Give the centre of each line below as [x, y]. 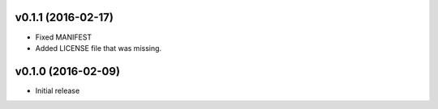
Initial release [58, 90]
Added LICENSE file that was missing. [99, 48]
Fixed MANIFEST [64, 37]
